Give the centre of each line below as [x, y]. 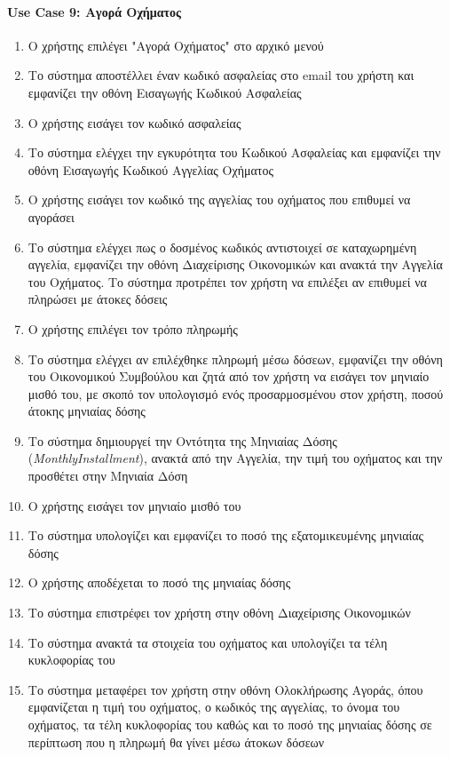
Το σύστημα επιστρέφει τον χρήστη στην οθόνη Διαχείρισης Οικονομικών [219, 613]
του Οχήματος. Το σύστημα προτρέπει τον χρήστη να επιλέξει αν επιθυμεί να [227, 281]
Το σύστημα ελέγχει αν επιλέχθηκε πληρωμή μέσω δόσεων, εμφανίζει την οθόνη [235, 359]
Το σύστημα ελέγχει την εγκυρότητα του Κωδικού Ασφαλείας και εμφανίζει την [234, 152]
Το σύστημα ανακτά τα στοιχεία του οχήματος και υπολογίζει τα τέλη [208, 642]
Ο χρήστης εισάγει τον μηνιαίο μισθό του [134, 505]
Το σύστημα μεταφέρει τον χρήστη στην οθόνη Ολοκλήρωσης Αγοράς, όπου [225, 689]
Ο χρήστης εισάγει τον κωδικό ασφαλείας [134, 122]
